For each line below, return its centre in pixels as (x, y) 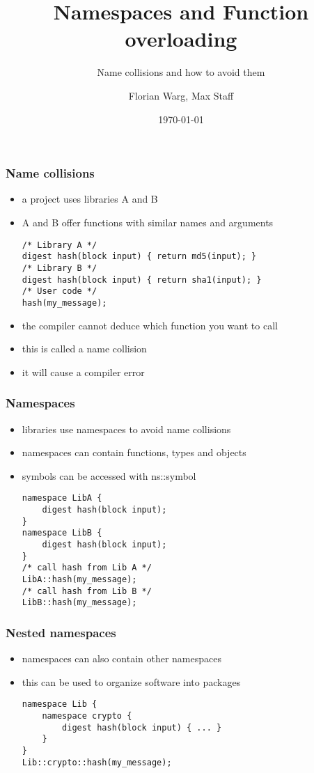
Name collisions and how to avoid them (181, 72)
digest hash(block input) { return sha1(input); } (142, 280)
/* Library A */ (60, 245)
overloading (181, 39)
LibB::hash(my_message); (79, 603)
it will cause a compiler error (83, 372)
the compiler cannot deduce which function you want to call (150, 325)
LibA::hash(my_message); (79, 579)
